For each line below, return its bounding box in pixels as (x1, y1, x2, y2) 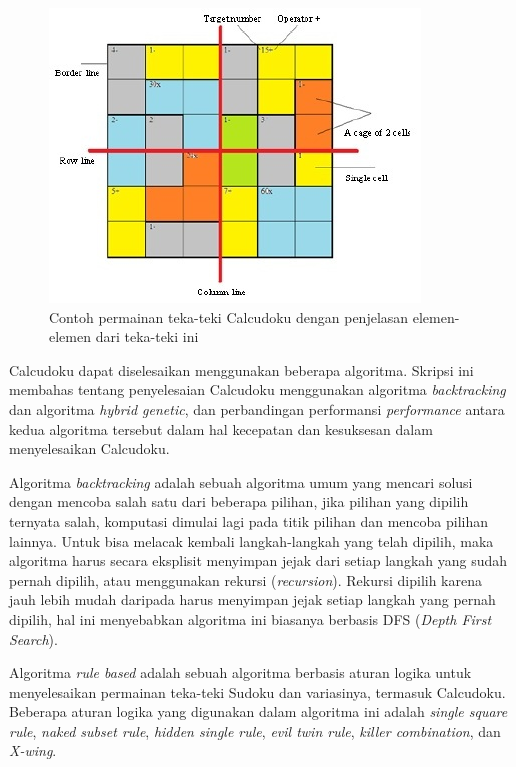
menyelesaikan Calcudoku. (9, 438, 170, 459)
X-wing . (9, 740, 57, 761)
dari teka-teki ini (95, 326, 199, 347)
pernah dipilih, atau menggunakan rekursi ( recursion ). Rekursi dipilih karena (9, 569, 482, 590)
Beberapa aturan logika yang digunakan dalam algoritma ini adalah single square (9, 701, 508, 722)
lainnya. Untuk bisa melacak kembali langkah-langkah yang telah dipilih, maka (9, 530, 494, 551)
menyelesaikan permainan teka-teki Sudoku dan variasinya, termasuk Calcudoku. (9, 681, 506, 702)
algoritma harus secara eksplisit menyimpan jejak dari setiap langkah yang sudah (9, 550, 508, 571)
